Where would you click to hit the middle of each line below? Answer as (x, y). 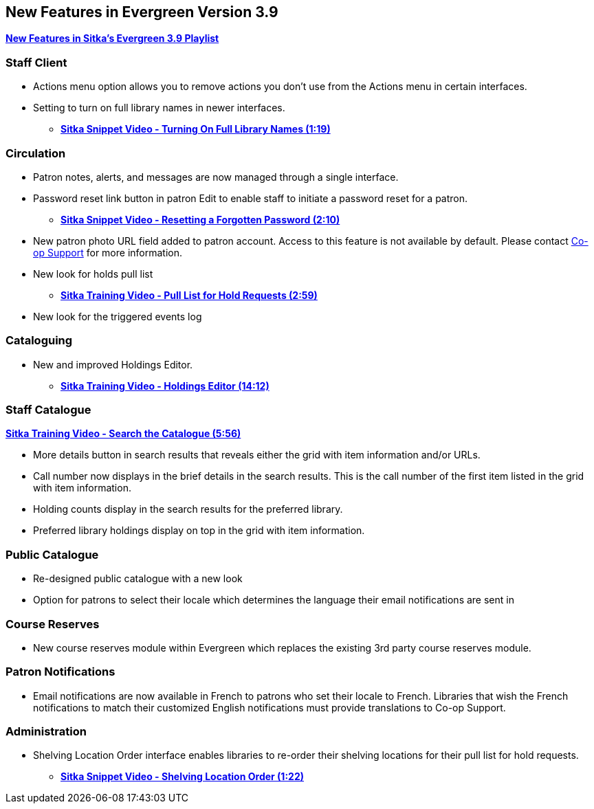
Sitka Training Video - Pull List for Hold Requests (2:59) (189, 295)
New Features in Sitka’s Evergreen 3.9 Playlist (112, 38)
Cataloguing (39, 341)
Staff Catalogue (48, 410)
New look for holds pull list (93, 274)
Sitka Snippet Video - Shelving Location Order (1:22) (182, 777)
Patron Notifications (60, 672)
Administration (46, 732)
